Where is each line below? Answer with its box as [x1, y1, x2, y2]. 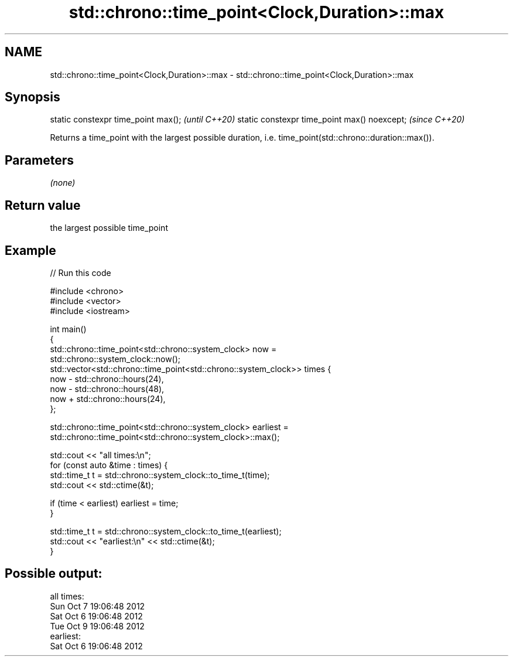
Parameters [5, 152, 74, 168]
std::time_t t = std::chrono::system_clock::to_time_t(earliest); [50, 526, 282, 536]
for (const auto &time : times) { [50, 459, 168, 470]
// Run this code [50, 267, 111, 278]
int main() [50, 323, 87, 334]
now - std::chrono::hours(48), [50, 383, 165, 394]
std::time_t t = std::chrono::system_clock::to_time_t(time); [50, 469, 270, 480]
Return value [5, 197, 81, 213]
